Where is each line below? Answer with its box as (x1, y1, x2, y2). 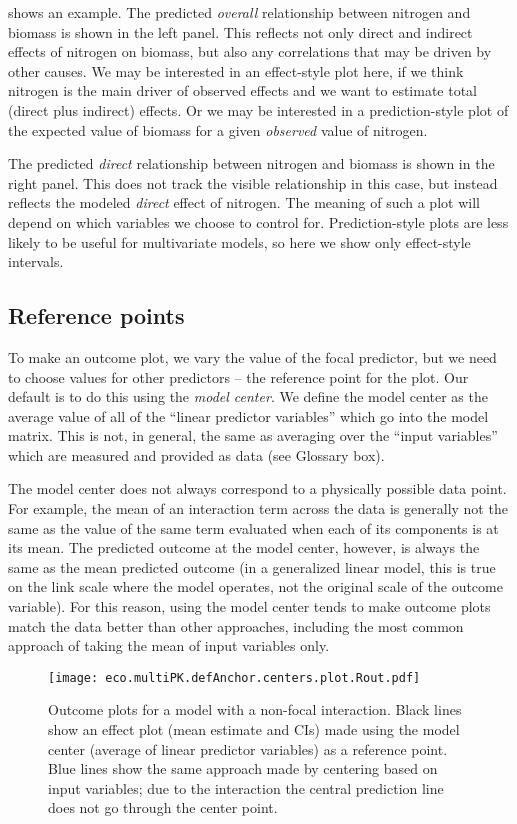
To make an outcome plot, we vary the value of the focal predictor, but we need (8, 346, 497, 367)
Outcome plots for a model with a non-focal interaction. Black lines (48, 699, 462, 720)
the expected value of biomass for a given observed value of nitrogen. (8, 119, 428, 140)
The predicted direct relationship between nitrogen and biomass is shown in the (8, 153, 495, 174)
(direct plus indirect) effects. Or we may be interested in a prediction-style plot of (8, 99, 509, 120)
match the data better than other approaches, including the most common (8, 615, 464, 636)
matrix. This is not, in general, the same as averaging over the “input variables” (8, 425, 498, 446)
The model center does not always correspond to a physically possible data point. (8, 478, 507, 499)
